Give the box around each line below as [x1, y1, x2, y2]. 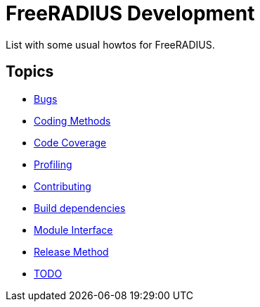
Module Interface [34, 223, 113, 236]
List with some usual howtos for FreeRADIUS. [6, 38, 215, 51]
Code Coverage [34, 136, 107, 149]
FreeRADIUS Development [6, 1, 255, 25]
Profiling [34, 158, 72, 170]
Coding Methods [34, 114, 111, 127]
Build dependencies [34, 201, 126, 214]
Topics [6, 63, 54, 81]
